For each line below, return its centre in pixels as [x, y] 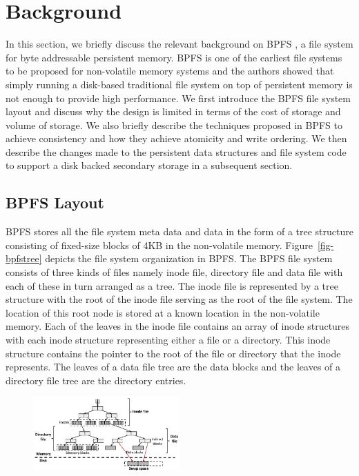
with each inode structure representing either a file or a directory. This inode [168, 340]
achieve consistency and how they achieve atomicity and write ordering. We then [176, 138]
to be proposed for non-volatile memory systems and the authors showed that [170, 71]
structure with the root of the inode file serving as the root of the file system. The [179, 299]
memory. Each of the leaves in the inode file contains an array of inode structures [178, 326]
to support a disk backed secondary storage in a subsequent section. [149, 165]
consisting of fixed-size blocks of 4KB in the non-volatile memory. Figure [159, 245]
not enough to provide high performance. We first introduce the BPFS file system [178, 98]
